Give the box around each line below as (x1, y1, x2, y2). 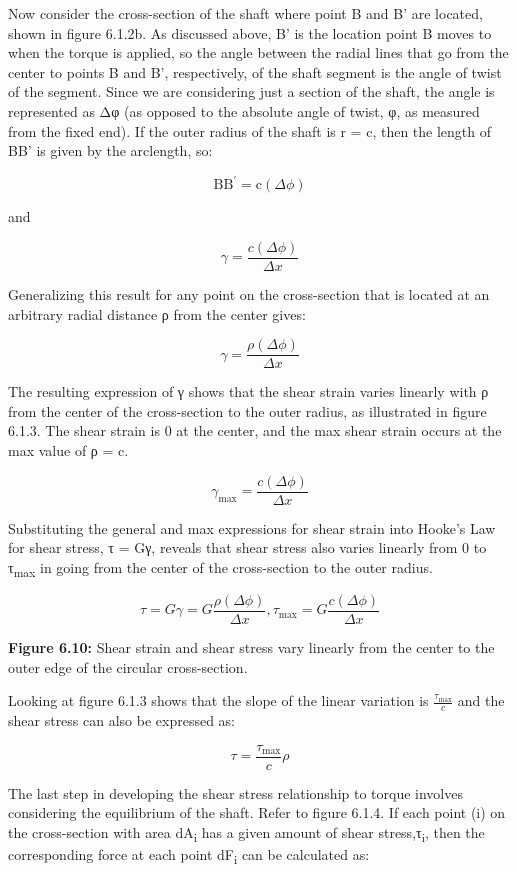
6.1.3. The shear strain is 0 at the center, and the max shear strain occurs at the (8, 420, 502, 441)
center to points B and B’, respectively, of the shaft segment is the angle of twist (8, 61, 502, 82)
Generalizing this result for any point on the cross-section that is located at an (8, 283, 490, 304)
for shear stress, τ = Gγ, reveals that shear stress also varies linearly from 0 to (8, 537, 487, 558)
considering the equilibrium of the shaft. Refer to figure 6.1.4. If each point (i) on (8, 802, 506, 823)
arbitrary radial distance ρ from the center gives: (8, 303, 306, 324)
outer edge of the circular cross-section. (8, 656, 248, 677)
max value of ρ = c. (8, 439, 129, 460)
